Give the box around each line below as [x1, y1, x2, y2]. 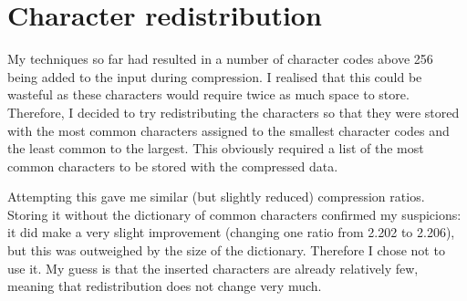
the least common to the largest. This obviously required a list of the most [7, 139, 424, 158]
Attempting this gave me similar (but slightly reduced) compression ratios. [7, 187, 425, 206]
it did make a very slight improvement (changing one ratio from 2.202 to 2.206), [7, 223, 455, 242]
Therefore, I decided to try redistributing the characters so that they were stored [7, 102, 460, 121]
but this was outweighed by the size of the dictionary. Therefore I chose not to [7, 241, 445, 260]
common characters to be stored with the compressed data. [7, 156, 338, 175]
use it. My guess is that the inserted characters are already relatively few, [7, 258, 419, 277]
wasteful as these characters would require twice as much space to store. [7, 85, 410, 104]
